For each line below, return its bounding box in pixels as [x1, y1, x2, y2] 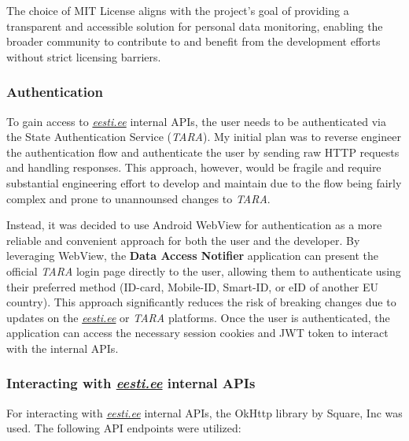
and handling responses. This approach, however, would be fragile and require [6, 159, 381, 176]
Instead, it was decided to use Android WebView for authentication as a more [6, 217, 382, 233]
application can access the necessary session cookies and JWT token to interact [6, 324, 389, 341]
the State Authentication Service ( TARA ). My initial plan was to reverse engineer [6, 128, 401, 145]
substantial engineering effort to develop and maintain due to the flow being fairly [6, 174, 402, 191]
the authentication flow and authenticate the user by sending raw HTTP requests [6, 143, 400, 160]
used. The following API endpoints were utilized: [6, 420, 241, 436]
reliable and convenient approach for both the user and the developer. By [6, 232, 360, 248]
